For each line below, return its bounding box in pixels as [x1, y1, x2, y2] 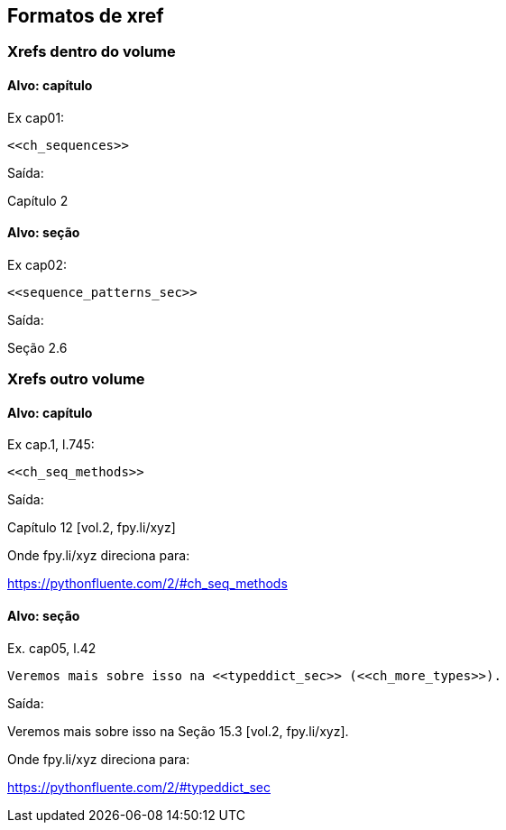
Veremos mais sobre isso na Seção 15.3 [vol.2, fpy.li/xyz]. [7, 723, 349, 739]
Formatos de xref [7, 5, 164, 27]
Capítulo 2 [7, 192, 69, 208]
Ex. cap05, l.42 [7, 640, 97, 656]
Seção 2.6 [7, 339, 68, 355]
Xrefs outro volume [7, 370, 145, 389]
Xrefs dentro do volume [7, 42, 176, 61]
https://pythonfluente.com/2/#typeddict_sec [7, 779, 271, 795]
